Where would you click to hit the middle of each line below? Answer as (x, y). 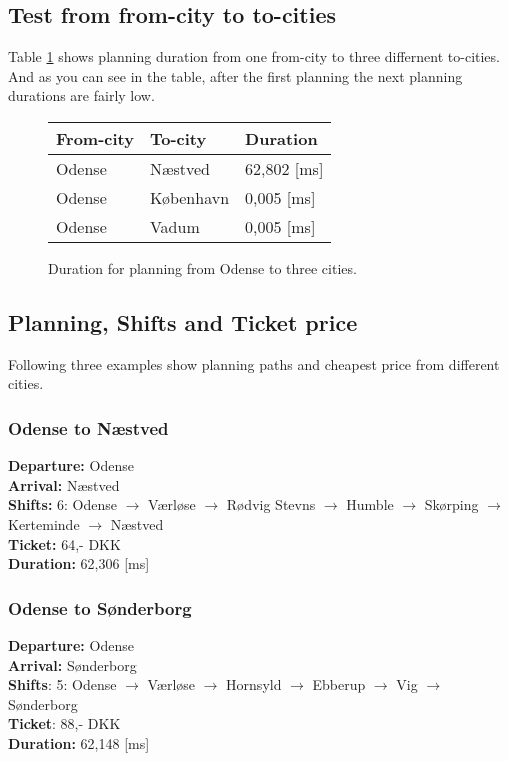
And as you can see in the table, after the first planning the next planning (235, 75)
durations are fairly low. (81, 95)
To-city (178, 138)
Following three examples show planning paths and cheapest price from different (254, 363)
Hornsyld (254, 684)
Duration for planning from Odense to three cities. (202, 267)
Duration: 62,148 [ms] (79, 742)
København (189, 197)
